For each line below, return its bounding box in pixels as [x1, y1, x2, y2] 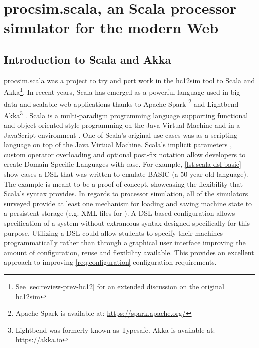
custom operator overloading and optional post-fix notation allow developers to [4, 149, 246, 159]
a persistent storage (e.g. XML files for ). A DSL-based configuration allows [4, 208, 235, 218]
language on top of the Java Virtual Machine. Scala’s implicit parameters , [4, 139, 232, 150]
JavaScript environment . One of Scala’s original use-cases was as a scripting [4, 129, 237, 140]
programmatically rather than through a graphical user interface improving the [4, 237, 246, 248]
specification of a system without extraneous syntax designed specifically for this [4, 218, 250, 228]
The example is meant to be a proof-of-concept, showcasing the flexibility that [4, 178, 243, 189]
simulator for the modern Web [4, 17, 219, 38]
